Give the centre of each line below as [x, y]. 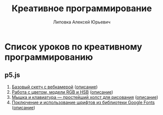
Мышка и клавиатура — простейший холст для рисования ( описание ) [85, 97]
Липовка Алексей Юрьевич [82, 22]
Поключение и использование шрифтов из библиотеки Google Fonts [83, 102]
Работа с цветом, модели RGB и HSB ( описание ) [62, 92]
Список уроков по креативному [73, 47]
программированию [49, 57]
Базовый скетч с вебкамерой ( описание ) [55, 87]
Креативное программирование [82, 9]
